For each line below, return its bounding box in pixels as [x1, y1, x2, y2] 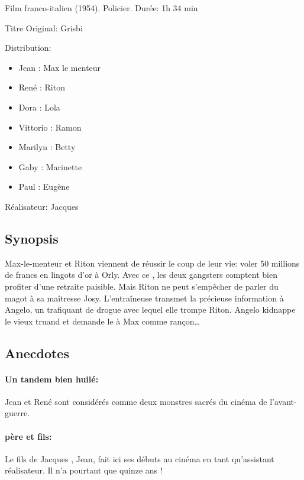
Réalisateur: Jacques [5, 200, 79, 212]
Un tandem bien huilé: [5, 372, 99, 385]
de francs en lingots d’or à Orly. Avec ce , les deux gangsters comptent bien [5, 268, 277, 281]
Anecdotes [5, 343, 69, 362]
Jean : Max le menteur [18, 61, 101, 73]
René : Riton [18, 81, 65, 93]
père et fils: [5, 430, 52, 442]
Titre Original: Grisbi [5, 21, 83, 34]
